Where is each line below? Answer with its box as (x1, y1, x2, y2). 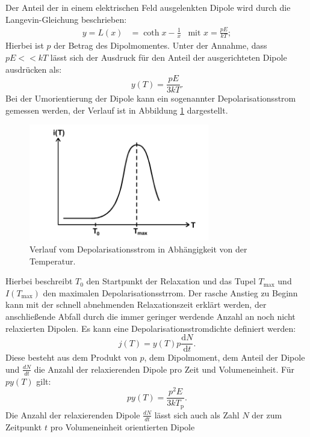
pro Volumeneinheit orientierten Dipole (50, 420, 195, 433)
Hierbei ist (5, 39, 44, 52)
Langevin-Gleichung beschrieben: (5, 13, 127, 25)
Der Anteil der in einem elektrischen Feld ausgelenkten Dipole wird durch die (5, 1, 291, 13)
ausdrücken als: (5, 63, 62, 75)
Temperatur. (29, 254, 76, 267)
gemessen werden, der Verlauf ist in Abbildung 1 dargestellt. (5, 103, 228, 116)
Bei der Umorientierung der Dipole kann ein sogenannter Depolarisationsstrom (5, 92, 296, 105)
